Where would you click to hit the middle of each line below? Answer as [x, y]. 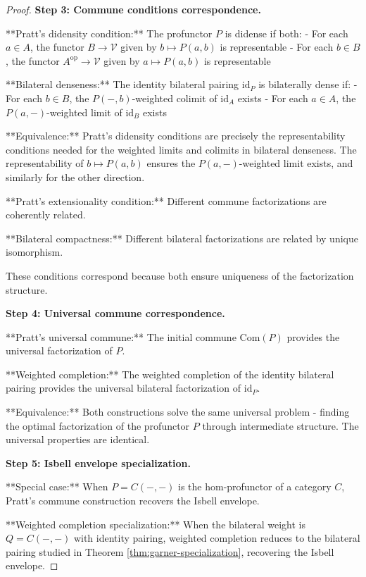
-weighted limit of [84, 112]
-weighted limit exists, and [296, 163]
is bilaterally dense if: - [308, 84]
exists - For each [273, 98]
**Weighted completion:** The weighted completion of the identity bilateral [170, 374]
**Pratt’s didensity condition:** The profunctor [109, 33]
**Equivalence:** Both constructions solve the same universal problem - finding [178, 412]
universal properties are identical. [78, 439]
